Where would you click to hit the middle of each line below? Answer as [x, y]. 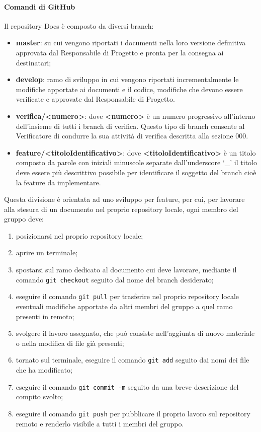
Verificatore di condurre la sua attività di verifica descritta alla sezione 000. [132, 136]
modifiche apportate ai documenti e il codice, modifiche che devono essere [129, 89]
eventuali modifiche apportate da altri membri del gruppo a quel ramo [124, 306]
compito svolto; [39, 397]
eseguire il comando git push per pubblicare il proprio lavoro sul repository [133, 413]
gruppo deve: [24, 219]
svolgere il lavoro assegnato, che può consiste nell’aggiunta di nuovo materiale [135, 333]
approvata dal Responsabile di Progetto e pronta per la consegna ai [120, 52]
